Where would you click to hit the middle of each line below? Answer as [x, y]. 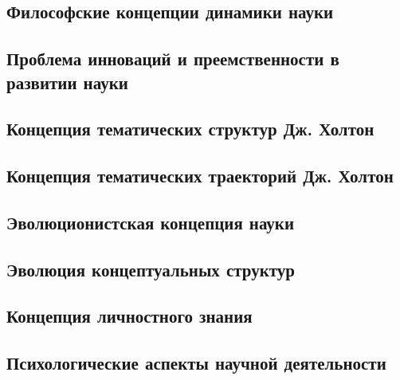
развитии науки [67, 82]
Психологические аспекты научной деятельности [196, 363]
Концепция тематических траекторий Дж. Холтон [200, 176]
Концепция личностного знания [129, 316]
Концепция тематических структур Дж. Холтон [190, 129]
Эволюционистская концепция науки [151, 222]
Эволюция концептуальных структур [151, 269]
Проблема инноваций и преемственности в [173, 59]
